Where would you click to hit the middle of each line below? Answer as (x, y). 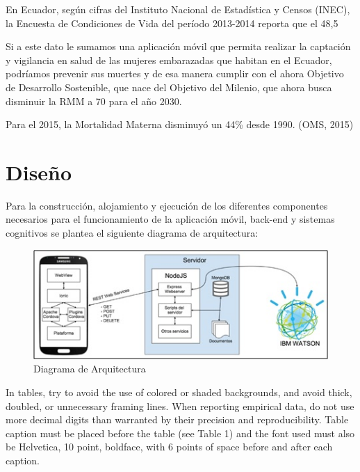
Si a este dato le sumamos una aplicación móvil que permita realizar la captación (178, 46)
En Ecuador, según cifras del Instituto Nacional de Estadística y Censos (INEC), (178, 9)
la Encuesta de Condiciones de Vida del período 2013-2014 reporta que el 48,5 (172, 23)
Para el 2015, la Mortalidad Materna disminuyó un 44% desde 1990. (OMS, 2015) (180, 124)
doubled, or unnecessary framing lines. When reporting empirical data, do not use (180, 406)
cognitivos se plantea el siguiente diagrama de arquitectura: (132, 233)
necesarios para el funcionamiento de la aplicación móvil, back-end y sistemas (170, 219)
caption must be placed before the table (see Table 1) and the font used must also (180, 433)
